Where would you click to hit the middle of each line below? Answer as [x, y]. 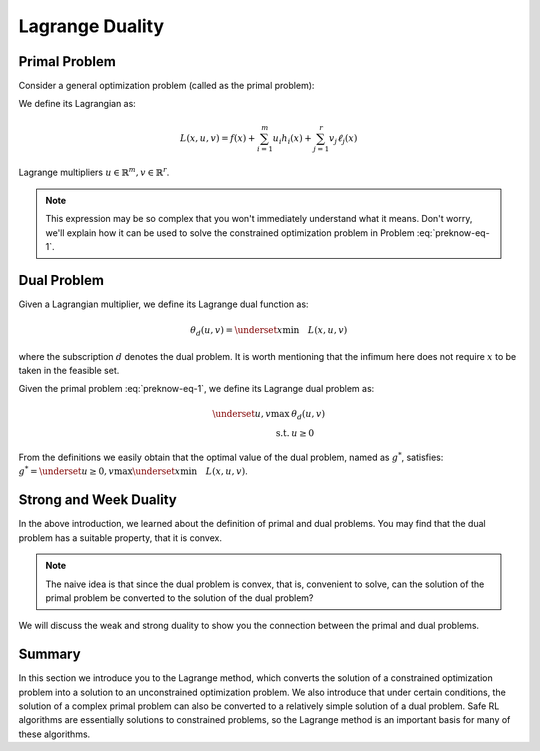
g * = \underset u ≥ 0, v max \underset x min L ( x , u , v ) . [133, 470]
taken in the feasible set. [69, 370]
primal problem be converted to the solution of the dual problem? [179, 597]
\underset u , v [241, 413]
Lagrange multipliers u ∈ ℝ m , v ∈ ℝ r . [94, 172]
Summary [49, 654]
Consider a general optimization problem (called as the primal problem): [166, 86]
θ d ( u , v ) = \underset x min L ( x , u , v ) [269, 331]
